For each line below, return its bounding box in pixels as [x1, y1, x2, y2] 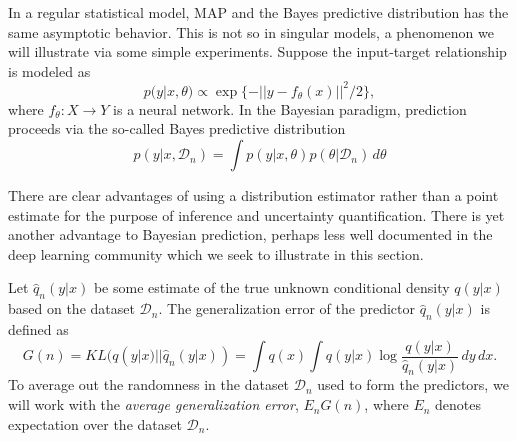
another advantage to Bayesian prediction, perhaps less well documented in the [8, 224, 493, 245]
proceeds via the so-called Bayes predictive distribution [8, 118, 346, 139]
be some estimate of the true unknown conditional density [93, 277, 450, 298]
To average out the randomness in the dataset [8, 374, 290, 395]
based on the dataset [8, 298, 135, 319]
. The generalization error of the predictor [158, 298, 415, 319]
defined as [8, 319, 69, 340]
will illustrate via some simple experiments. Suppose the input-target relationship [8, 41, 507, 62]
